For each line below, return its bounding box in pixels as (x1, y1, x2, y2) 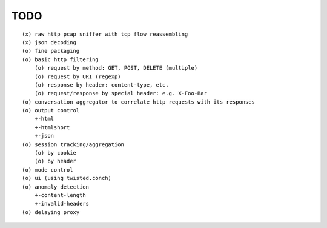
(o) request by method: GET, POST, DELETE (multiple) (34, 64, 198, 72)
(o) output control (22, 107, 80, 114)
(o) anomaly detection (22, 183, 90, 190)
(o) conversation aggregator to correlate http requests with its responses (22, 98, 256, 106)
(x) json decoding (22, 39, 77, 45)
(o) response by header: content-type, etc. (34, 81, 169, 88)
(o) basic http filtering (22, 56, 99, 63)
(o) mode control (22, 166, 73, 173)
